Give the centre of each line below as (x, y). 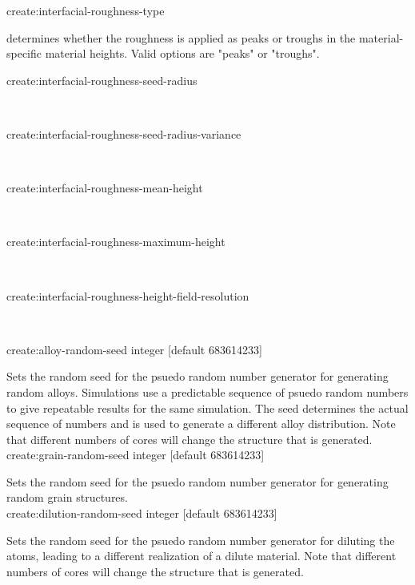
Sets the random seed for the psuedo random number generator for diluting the (201, 540)
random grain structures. (67, 497)
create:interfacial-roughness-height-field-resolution (128, 295)
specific (24, 53)
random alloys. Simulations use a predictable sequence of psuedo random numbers (207, 391)
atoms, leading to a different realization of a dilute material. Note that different (202, 556)
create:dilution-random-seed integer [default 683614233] (142, 513)
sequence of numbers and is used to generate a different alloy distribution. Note (201, 424)
